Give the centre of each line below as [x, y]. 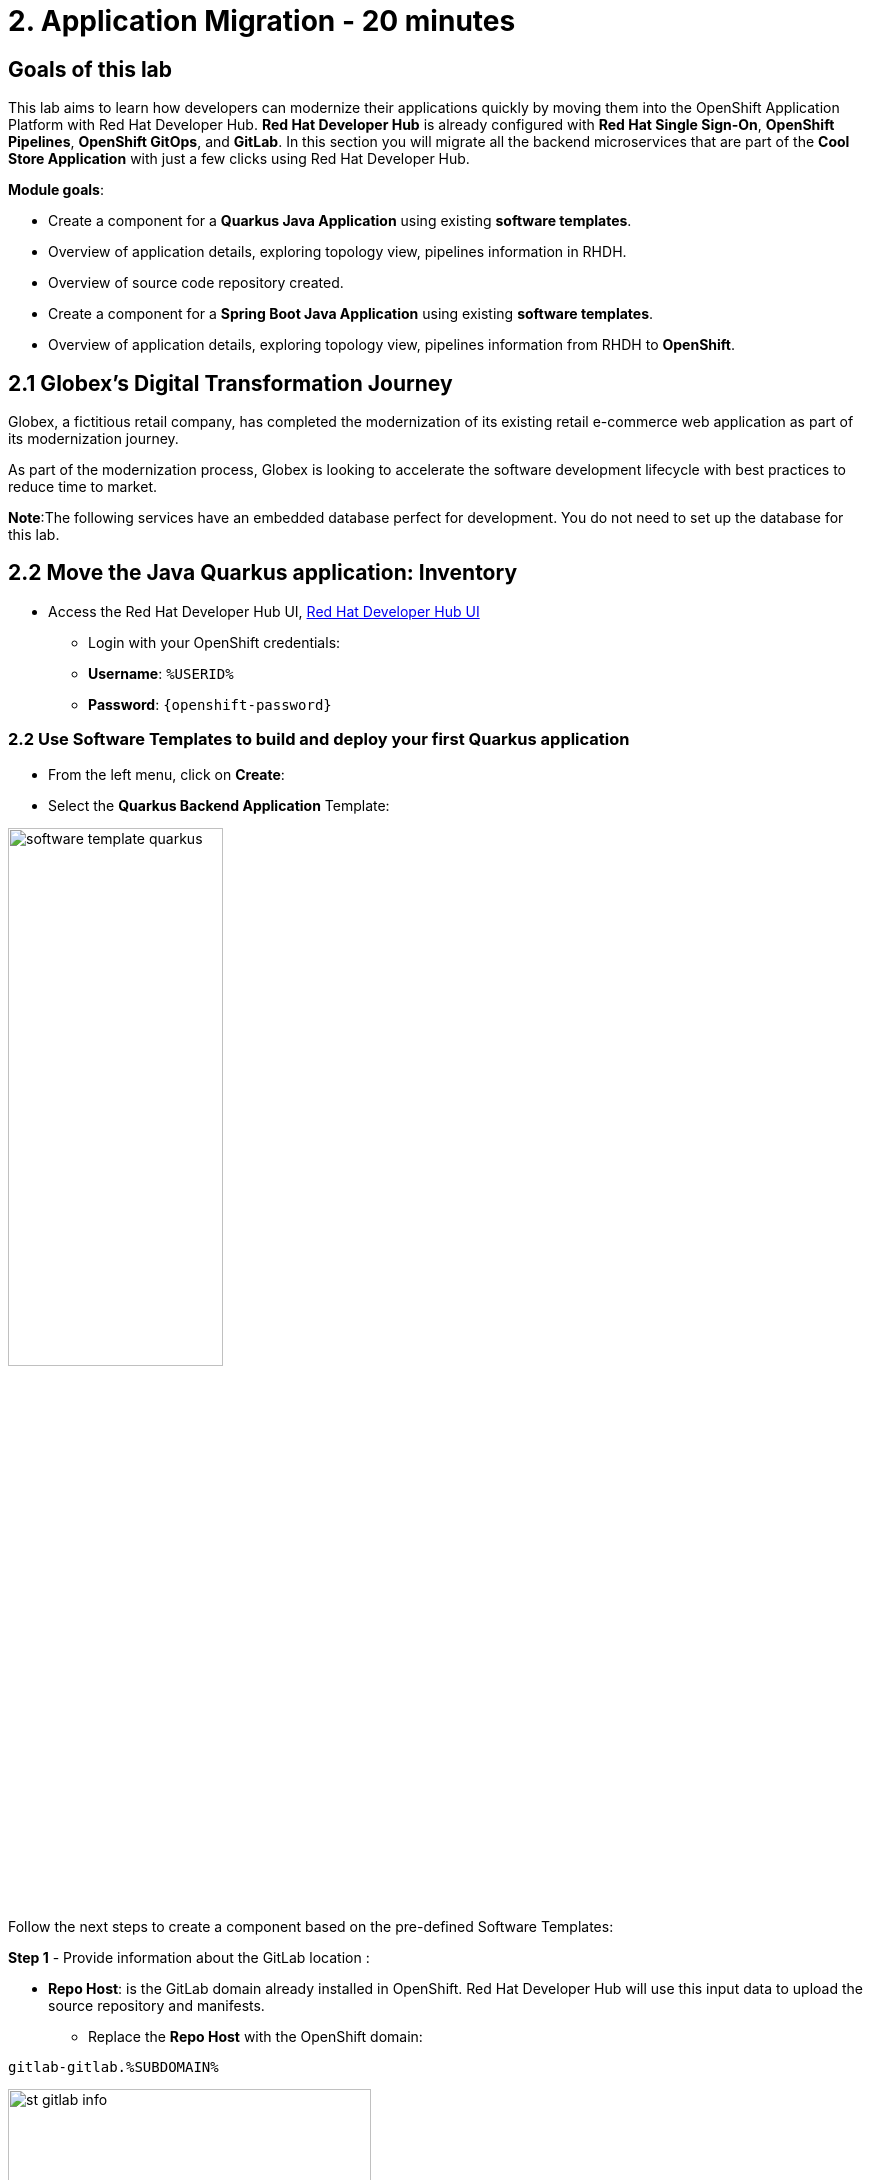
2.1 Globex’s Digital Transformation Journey [230, 383]
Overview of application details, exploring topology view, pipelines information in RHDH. [337, 252]
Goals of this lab [90, 69]
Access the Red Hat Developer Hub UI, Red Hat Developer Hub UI [264, 611]
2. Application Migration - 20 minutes [262, 21]
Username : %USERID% [161, 673]
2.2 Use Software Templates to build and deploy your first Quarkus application [319, 739]
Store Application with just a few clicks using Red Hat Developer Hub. [239, 159]
